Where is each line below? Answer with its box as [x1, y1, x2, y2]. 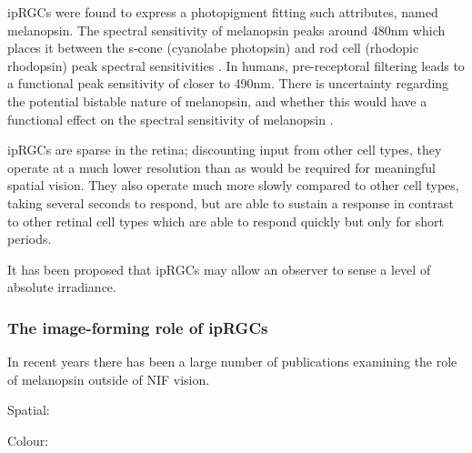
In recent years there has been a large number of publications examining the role [7, 352, 457, 371]
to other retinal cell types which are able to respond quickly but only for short [7, 211, 444, 230]
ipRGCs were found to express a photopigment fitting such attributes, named [7, 3, 438, 21]
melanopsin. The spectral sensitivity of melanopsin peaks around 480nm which [7, 20, 446, 39]
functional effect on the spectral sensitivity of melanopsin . [7, 109, 334, 128]
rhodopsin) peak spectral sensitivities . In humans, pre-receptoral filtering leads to [7, 55, 465, 75]
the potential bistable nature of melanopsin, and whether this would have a [7, 91, 427, 110]
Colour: [7, 430, 49, 449]
